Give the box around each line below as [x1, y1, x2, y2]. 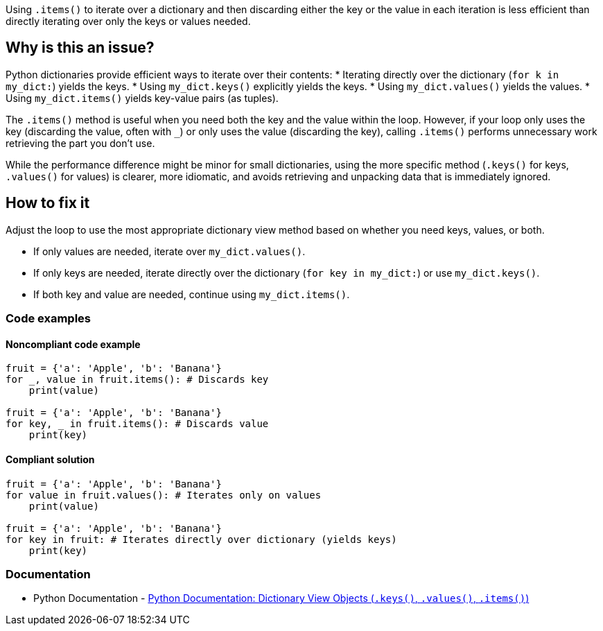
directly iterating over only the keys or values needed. [6, 15, 251, 27]
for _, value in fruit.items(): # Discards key [6, 374, 269, 386]
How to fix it [6, 194, 90, 212]
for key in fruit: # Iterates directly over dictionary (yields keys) [6, 533, 397, 545]
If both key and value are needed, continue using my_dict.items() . [33, 288, 350, 300]
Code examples [6, 311, 91, 326]
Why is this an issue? [6, 39, 155, 57]
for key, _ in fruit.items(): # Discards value [6, 418, 269, 430]
